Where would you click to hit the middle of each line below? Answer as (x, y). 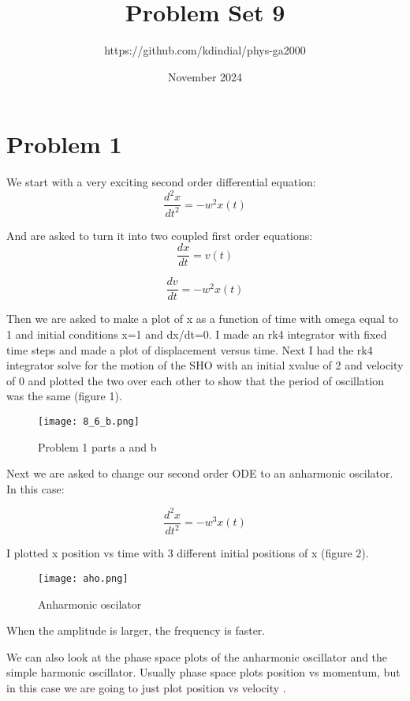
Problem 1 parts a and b (97, 446)
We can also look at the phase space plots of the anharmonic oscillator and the (197, 656)
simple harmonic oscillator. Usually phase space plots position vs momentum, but (203, 672)
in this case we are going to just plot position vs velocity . (146, 688)
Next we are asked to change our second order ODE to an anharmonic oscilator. (200, 473)
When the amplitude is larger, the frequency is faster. (136, 630)
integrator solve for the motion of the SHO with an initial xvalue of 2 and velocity (205, 365)
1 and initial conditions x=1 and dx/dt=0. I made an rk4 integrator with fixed (197, 334)
